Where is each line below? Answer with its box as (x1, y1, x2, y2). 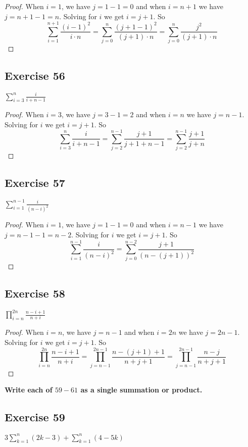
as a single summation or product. (80, 384, 203, 395)
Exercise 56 (5, 68, 65, 83)
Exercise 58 (5, 285, 65, 301)
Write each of (5, 384, 53, 395)
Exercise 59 (5, 409, 65, 425)
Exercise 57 (5, 175, 65, 190)
